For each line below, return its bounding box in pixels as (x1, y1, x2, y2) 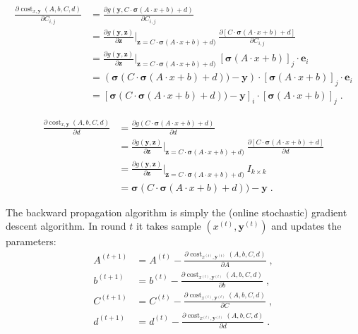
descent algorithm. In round (6, 218, 126, 233)
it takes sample (136, 218, 201, 233)
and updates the (271, 218, 342, 233)
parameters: (6, 234, 56, 249)
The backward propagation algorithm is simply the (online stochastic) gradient (6, 204, 347, 219)
